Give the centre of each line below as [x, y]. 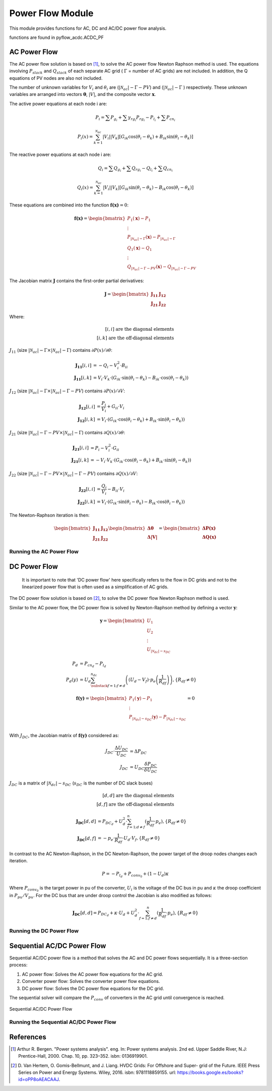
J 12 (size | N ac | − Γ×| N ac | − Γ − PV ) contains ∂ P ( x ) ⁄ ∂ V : [67, 391]
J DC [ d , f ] [87, 839]
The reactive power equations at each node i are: [60, 154]
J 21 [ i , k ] [80, 461]
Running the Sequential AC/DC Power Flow [63, 1022]
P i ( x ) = [85, 137]
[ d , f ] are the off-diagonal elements [135, 804]
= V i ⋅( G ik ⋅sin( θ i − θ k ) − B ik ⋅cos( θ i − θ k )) [141, 502]
